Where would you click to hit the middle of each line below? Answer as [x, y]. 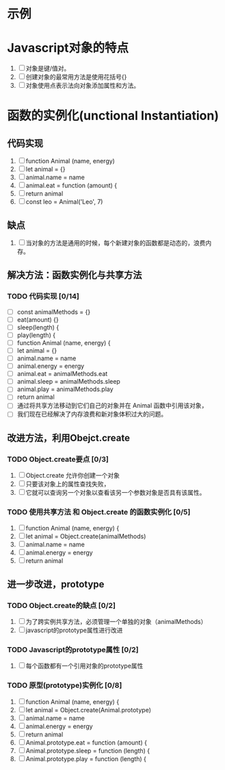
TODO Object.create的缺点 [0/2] [62, 605]
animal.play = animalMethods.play [65, 389]
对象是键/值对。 [48, 69]
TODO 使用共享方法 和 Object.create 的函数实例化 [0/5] [99, 512]
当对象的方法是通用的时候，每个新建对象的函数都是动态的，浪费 [116, 243]
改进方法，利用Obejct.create [68, 437]
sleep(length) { [38, 327]
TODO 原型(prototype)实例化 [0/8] [65, 686]
